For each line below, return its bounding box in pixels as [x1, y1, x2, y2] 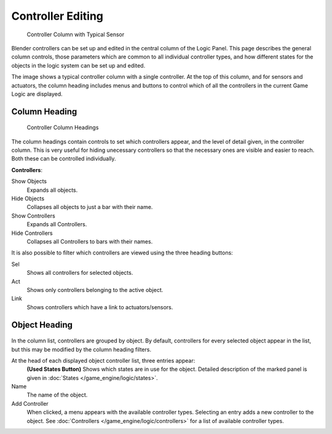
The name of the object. [26, 391, 88, 399]
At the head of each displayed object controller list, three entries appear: [11, 357, 196, 364]
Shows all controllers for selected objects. [26, 269, 133, 277]
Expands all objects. [26, 186, 78, 194]
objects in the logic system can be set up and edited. [11, 61, 146, 69]
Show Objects [11, 178, 47, 185]
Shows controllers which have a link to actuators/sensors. [26, 303, 173, 310]
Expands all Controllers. [26, 221, 87, 228]
